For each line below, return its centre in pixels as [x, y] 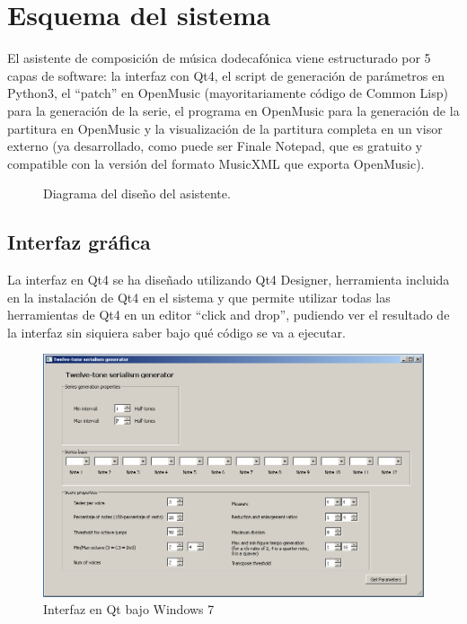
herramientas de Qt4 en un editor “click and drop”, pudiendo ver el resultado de [229, 315]
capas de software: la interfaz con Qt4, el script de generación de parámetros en [226, 75]
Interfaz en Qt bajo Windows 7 [129, 609]
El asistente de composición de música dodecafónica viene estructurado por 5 [219, 58]
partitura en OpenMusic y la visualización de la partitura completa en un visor [225, 128]
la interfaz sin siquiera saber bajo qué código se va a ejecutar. [176, 332]
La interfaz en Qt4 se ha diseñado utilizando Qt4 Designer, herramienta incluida [229, 280]
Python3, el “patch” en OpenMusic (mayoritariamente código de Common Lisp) [228, 93]
